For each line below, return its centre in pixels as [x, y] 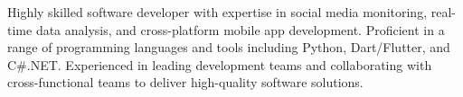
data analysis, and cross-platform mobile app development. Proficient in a [240, 29]
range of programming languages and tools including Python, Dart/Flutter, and [229, 47]
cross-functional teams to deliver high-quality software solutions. [185, 82]
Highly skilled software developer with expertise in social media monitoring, [217, 12]
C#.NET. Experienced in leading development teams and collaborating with [220, 64]
